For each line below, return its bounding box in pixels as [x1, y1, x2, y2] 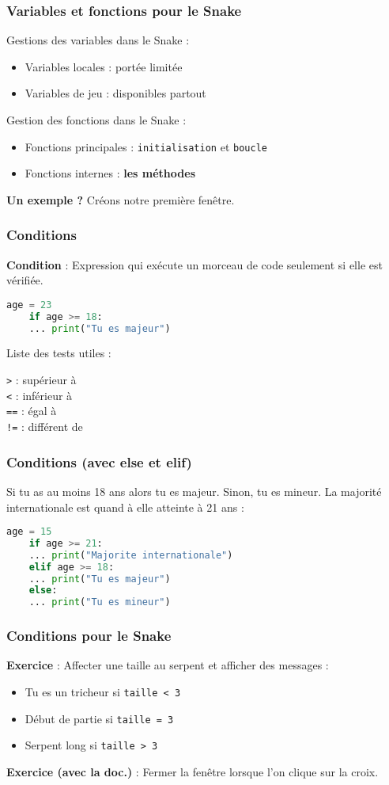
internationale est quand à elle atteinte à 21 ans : [6, 498, 244, 515]
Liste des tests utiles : [6, 345, 111, 361]
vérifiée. [6, 272, 43, 288]
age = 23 [6, 299, 52, 311]
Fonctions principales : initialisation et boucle [25, 138, 267, 154]
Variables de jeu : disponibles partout [25, 85, 206, 101]
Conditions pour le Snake [6, 626, 172, 646]
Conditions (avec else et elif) [6, 452, 192, 471]
